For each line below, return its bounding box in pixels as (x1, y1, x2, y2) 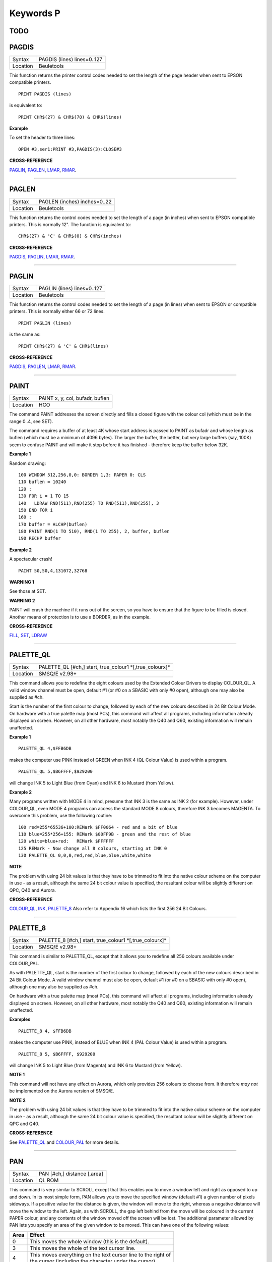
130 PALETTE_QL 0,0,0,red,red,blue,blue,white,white (18, 853, 151, 858)
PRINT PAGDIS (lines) (18, 91, 72, 97)
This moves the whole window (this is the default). (30, 1238, 150, 1245)
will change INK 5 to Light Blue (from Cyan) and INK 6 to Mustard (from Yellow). (9, 780, 175, 786)
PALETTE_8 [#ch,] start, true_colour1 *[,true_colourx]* (38, 937, 167, 944)
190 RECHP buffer (18, 536, 61, 541)
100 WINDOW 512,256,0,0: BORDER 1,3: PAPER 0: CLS (18, 472, 146, 478)
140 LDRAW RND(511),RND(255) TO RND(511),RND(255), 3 (18, 500, 159, 506)
